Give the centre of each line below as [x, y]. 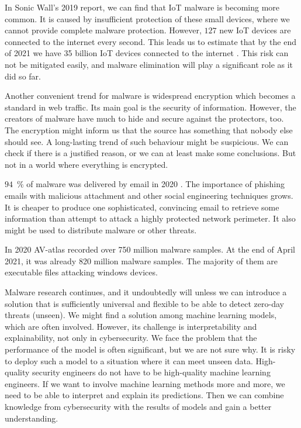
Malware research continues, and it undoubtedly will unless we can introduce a [146, 292]
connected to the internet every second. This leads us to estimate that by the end [150, 41]
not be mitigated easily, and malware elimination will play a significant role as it [149, 64]
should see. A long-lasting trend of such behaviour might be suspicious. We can [147, 141]
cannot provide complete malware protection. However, [103, 30]
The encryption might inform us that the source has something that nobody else [149, 130]
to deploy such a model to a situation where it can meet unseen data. [129, 360]
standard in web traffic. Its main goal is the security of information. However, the [150, 107]
